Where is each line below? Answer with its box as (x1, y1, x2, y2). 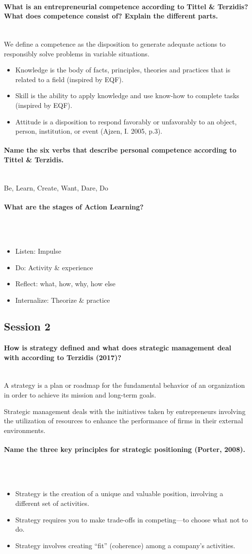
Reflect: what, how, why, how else (15, 278, 116, 289)
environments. (4, 425, 46, 435)
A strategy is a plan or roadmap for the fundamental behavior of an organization (4, 380, 245, 390)
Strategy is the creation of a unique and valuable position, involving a (15, 488, 223, 499)
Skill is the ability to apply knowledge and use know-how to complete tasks (15, 90, 239, 101)
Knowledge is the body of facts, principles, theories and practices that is (15, 65, 231, 75)
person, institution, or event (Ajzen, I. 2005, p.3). (15, 126, 163, 136)
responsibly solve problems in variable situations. (4, 48, 150, 58)
